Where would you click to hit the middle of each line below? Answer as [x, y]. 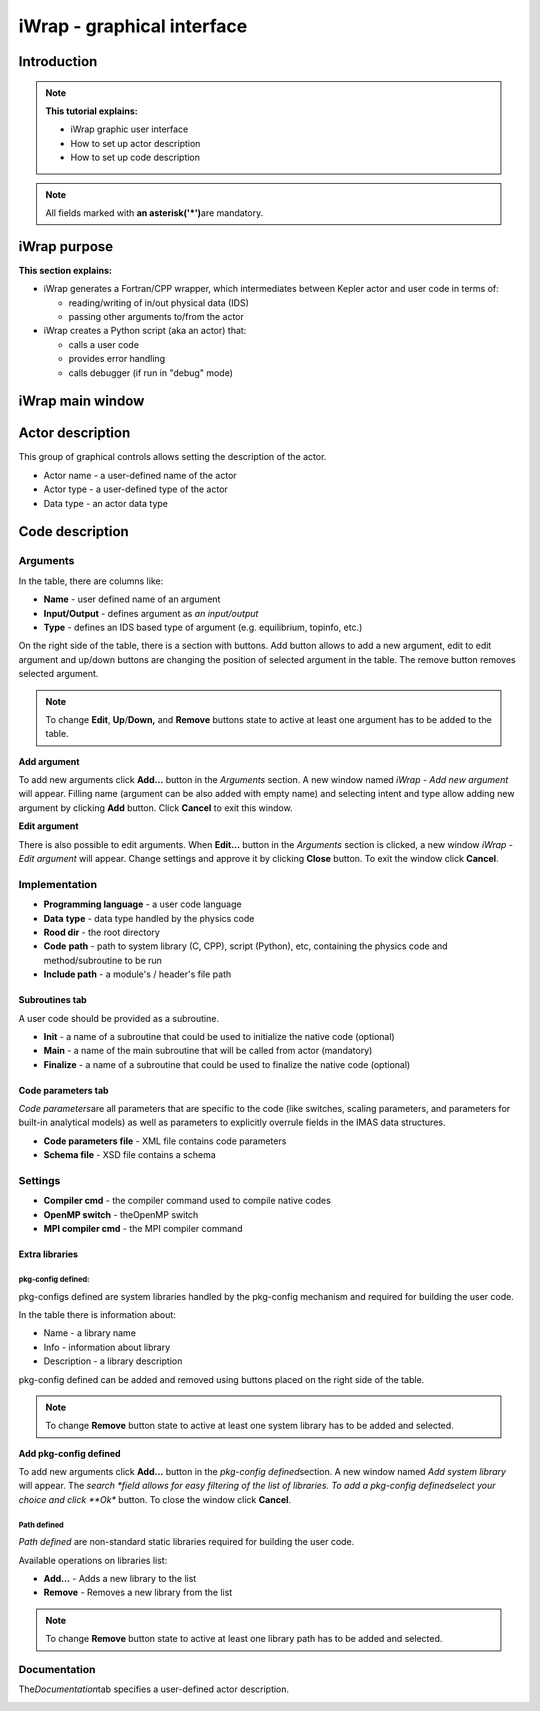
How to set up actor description [135, 143]
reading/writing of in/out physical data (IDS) [159, 302]
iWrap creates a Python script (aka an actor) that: [145, 331]
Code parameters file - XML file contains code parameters [165, 1141]
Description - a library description [113, 1361]
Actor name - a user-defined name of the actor [140, 475]
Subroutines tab [52, 1000]
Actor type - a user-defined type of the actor [136, 489]
